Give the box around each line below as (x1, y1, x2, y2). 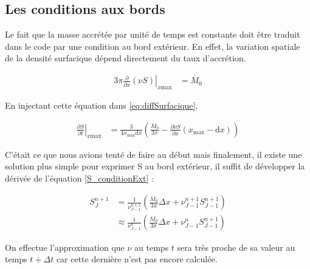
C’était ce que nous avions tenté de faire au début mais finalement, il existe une (5, 148, 302, 160)
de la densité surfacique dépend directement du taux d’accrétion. (5, 52, 246, 64)
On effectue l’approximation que (5, 240, 125, 253)
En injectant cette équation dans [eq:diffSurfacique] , (5, 99, 198, 112)
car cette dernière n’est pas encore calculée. (56, 253, 218, 265)
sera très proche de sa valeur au (177, 240, 295, 253)
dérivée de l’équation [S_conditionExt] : (5, 171, 154, 184)
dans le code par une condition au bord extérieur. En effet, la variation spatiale (5, 39, 300, 52)
